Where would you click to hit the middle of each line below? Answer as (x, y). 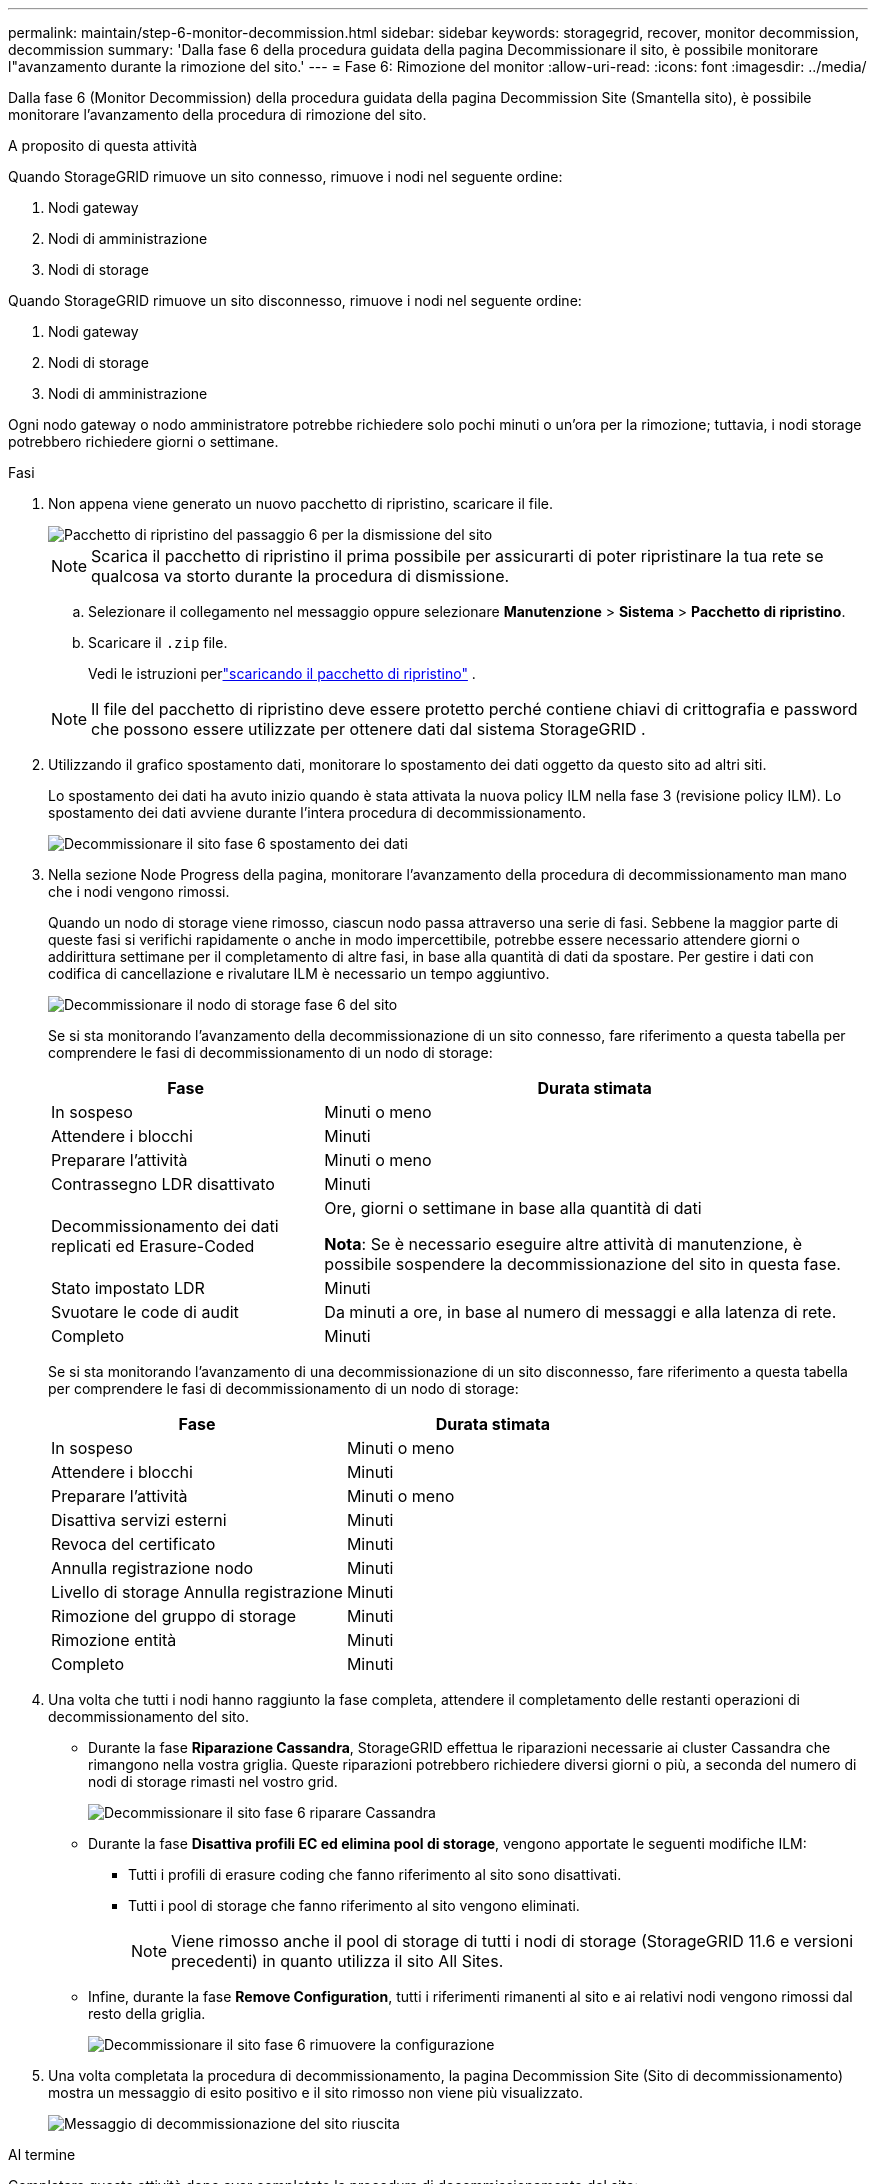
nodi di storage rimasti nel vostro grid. (213, 1781)
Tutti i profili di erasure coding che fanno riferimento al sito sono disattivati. (375, 1874)
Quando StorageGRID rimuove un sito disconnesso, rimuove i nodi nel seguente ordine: (295, 300)
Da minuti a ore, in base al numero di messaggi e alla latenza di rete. (580, 1312)
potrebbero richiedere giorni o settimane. (143, 441)
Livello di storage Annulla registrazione (197, 1592)
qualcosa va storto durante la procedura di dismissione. (300, 576)
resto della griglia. (147, 2013)
